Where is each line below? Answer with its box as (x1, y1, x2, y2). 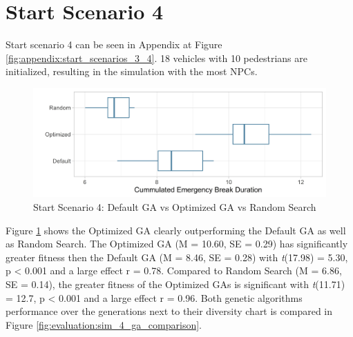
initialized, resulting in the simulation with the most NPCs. (6, 64, 258, 79)
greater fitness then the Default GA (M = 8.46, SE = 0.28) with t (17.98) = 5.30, (6, 249, 348, 264)
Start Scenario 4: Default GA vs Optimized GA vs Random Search (33, 200, 316, 214)
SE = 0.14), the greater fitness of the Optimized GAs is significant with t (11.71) (6, 277, 345, 292)
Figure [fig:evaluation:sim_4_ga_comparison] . (6, 317, 202, 331)
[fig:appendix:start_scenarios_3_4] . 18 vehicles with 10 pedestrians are (6, 50, 307, 65)
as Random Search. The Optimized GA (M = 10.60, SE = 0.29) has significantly (6, 236, 348, 251)
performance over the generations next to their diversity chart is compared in (6, 304, 333, 318)
